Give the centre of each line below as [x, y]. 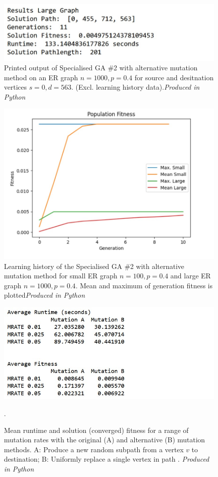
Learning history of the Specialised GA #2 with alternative [94, 266]
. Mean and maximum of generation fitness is [144, 285]
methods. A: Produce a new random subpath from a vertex [94, 449]
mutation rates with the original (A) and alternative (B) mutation [105, 440]
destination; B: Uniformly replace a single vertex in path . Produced [107, 459]
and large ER [191, 276]
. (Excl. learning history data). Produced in [136, 87]
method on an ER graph [41, 77]
